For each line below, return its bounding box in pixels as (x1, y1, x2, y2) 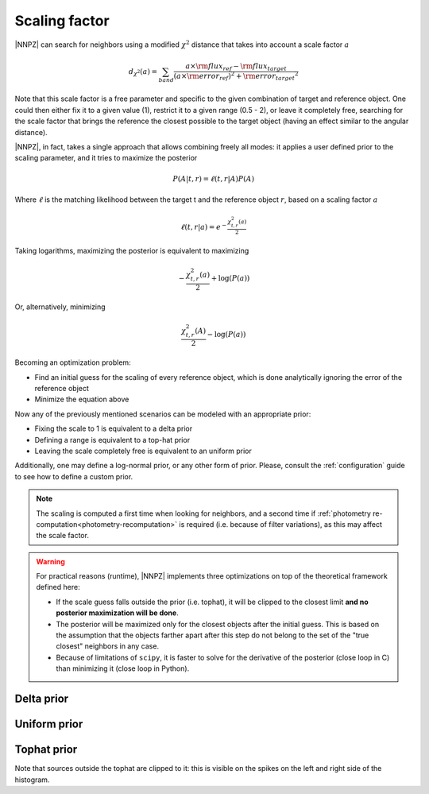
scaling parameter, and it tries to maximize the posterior (14, 153, 198, 163)
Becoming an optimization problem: (14, 358, 131, 367)
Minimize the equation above (34, 394, 129, 405)
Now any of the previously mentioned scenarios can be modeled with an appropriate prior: (14, 409, 311, 419)
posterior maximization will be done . (56, 608, 179, 618)
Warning (36, 556, 65, 566)
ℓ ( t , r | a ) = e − (180, 221, 227, 232)
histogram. (14, 775, 50, 784)
